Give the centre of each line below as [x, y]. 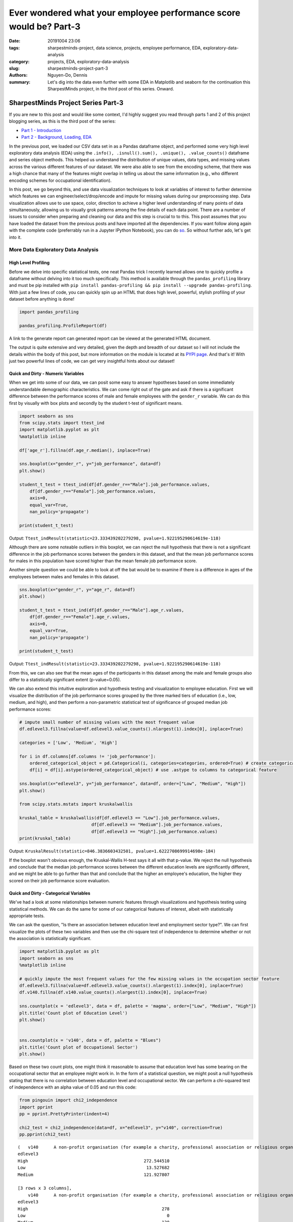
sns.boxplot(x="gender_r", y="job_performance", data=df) [90, 464]
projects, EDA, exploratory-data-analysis [88, 62]
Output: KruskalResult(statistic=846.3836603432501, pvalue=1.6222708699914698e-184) [112, 851]
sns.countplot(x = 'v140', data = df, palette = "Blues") [90, 1040]
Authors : [18, 75]
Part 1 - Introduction [41, 130]
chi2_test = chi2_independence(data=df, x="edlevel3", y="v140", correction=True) [121, 1127]
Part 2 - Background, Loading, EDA [56, 137]
